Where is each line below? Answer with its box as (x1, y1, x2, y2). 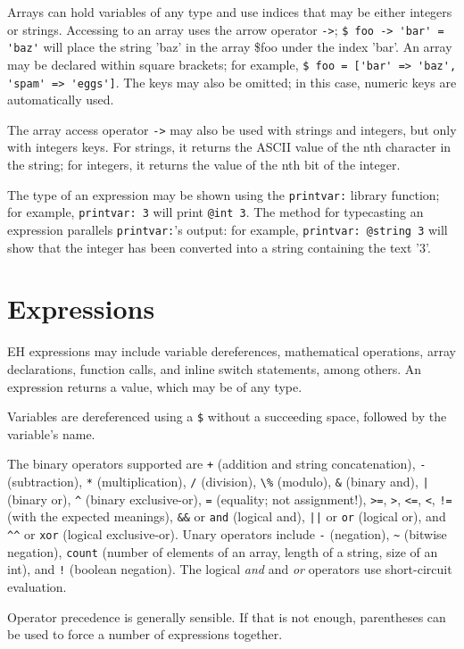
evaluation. (7, 577, 67, 595)
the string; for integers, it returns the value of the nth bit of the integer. (7, 155, 401, 174)
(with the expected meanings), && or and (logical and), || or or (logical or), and (7, 507, 446, 526)
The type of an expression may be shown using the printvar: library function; (7, 185, 440, 204)
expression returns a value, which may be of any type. (7, 377, 302, 395)
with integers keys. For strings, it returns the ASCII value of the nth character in (7, 137, 452, 156)
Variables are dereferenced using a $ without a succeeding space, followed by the (7, 407, 447, 426)
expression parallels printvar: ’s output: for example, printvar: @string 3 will (7, 220, 448, 238)
